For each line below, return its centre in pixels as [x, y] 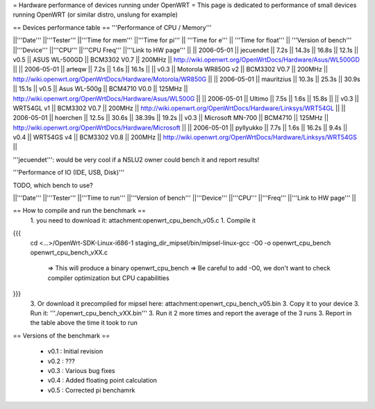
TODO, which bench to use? [53, 185]
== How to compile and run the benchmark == [79, 211]
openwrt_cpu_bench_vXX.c [69, 252]
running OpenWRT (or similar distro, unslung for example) [95, 15]
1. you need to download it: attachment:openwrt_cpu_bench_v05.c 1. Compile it [143, 220]
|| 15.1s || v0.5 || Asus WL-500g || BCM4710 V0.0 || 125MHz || [100, 89]
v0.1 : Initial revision [75, 351]
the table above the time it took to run [84, 323]
